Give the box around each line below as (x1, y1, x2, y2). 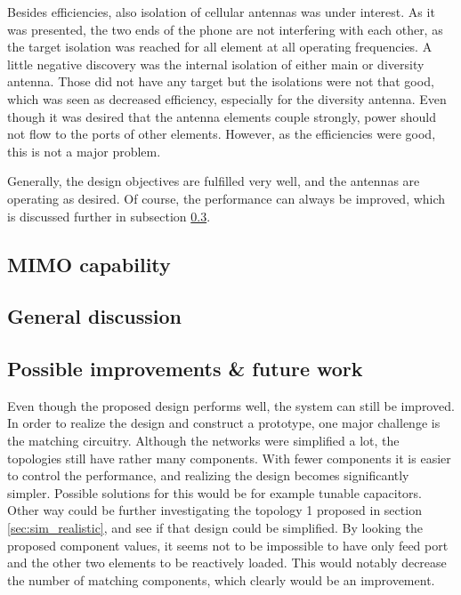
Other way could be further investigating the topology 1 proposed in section (7, 501, 422, 519)
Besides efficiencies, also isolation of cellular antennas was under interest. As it (7, 3, 435, 20)
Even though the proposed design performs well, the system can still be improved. (7, 396, 455, 414)
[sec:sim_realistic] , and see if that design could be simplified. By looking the (7, 519, 423, 537)
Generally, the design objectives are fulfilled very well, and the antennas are (7, 172, 420, 190)
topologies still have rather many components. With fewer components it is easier (7, 448, 451, 467)
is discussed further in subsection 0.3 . (7, 206, 211, 225)
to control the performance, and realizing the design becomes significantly (7, 466, 409, 485)
